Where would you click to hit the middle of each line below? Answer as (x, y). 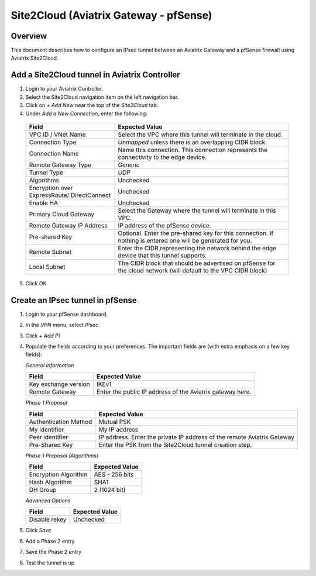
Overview (29, 36)
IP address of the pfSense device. (164, 225)
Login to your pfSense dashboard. (67, 314)
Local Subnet (47, 267)
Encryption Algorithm (58, 474)
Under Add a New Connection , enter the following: (86, 113)
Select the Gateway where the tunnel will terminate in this (197, 211)
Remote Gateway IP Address (68, 225)
